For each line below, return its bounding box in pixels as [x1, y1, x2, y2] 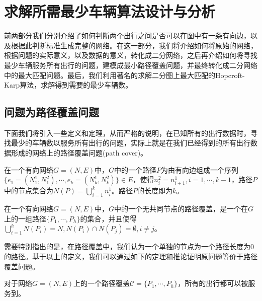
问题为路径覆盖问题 [4, 104, 99, 120]
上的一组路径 [4, 213, 46, 223]
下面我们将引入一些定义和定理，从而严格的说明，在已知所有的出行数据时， [4, 127, 250, 138]
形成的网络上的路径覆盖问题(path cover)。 [11, 147, 148, 158]
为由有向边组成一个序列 [160, 164, 238, 175]
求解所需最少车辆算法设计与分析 [4, 1, 216, 22]
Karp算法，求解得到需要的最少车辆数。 [4, 80, 133, 90]
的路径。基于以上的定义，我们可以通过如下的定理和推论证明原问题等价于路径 [4, 251, 257, 261]
